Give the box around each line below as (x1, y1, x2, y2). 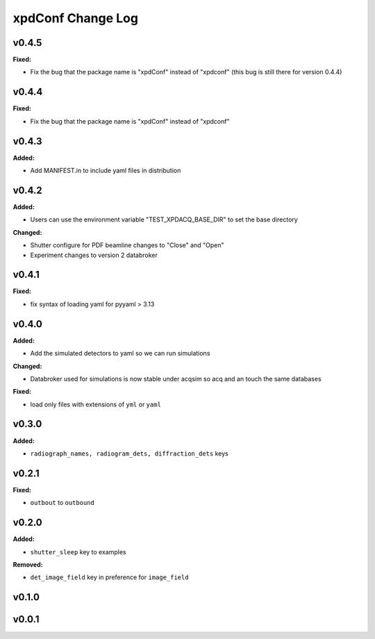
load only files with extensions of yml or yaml (30, 400, 161, 408)
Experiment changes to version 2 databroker (30, 251, 158, 259)
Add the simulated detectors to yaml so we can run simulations (30, 349, 210, 358)
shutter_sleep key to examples (30, 547, 126, 556)
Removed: (12, 560, 43, 569)
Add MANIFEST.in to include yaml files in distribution (30, 167, 181, 175)
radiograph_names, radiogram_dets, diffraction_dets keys (30, 449, 228, 458)
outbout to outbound (30, 499, 95, 507)
